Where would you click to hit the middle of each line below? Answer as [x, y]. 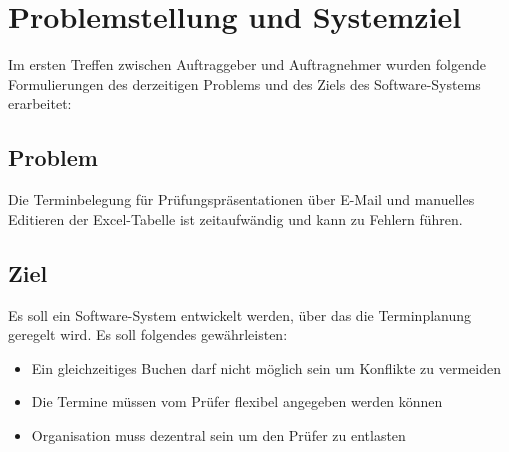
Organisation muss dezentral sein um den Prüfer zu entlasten [218, 434]
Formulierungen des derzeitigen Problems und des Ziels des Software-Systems [244, 83]
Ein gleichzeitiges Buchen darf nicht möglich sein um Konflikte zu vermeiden [266, 367]
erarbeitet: [40, 103]
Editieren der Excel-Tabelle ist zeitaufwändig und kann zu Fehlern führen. [235, 218]
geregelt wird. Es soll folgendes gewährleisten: [148, 334]
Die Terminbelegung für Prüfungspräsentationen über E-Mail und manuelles [241, 199]
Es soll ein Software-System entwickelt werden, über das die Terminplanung [240, 314]
